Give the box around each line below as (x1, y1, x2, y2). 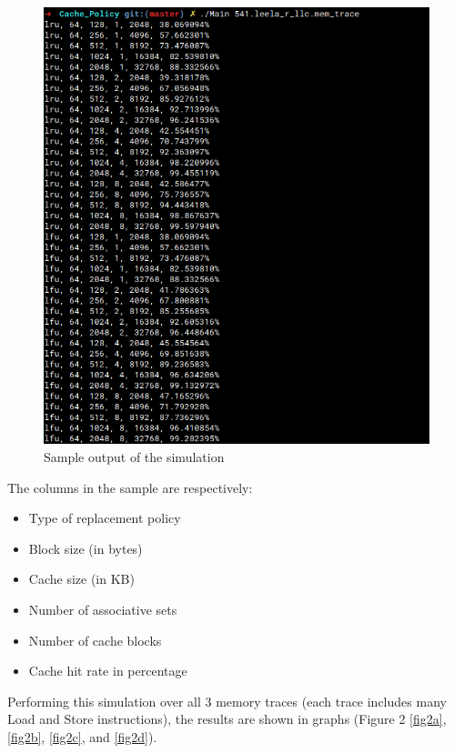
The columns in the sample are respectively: (7, 477, 253, 497)
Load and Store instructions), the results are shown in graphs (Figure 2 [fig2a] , (7, 709, 447, 728)
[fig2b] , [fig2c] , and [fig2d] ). (7, 727, 157, 746)
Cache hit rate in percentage (28, 661, 187, 680)
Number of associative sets (28, 599, 177, 618)
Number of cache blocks (28, 630, 162, 649)
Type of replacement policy (28, 508, 181, 527)
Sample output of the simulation (44, 447, 225, 466)
